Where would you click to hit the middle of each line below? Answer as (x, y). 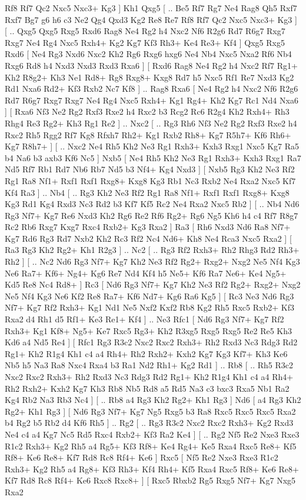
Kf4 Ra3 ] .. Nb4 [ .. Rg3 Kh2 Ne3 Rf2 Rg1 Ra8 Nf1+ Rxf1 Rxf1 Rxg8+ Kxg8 (147, 192)
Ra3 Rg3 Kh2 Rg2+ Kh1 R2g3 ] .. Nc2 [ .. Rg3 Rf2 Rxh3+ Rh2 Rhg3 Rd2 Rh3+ (152, 250)
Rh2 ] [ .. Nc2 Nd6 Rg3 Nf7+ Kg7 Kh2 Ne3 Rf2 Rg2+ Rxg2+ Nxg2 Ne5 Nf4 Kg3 (152, 261)
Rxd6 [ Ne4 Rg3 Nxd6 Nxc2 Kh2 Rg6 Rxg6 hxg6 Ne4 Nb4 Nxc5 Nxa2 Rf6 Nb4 (148, 54)
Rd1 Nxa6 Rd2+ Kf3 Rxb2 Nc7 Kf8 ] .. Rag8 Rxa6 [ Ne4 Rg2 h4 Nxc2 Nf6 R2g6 (152, 89)
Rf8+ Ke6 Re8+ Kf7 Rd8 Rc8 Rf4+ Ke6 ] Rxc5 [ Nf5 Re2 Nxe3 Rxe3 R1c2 (142, 457)
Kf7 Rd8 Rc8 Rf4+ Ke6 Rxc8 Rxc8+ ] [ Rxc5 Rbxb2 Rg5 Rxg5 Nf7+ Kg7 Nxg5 (150, 480)
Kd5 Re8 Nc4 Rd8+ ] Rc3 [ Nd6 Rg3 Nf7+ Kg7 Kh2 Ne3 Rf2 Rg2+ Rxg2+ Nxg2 (153, 284)
